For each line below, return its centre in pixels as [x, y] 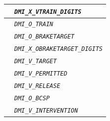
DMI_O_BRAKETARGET [44, 37]
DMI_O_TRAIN [34, 24]
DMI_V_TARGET [36, 61]
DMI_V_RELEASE [37, 86]
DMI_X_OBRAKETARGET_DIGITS [58, 49]
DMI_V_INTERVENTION [46, 110]
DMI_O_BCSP [32, 98]
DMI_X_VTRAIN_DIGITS [48, 12]
